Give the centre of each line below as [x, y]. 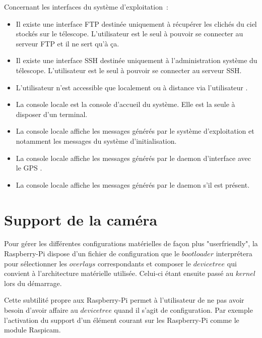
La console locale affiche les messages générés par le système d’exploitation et [135, 131]
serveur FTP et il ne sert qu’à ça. [68, 43]
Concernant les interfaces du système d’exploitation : [86, 7]
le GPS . [29, 168]
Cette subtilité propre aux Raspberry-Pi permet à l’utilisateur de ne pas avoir [124, 300]
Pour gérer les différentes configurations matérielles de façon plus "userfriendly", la [131, 243]
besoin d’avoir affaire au [41, 310]
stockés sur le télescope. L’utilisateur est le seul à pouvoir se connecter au [129, 34]
